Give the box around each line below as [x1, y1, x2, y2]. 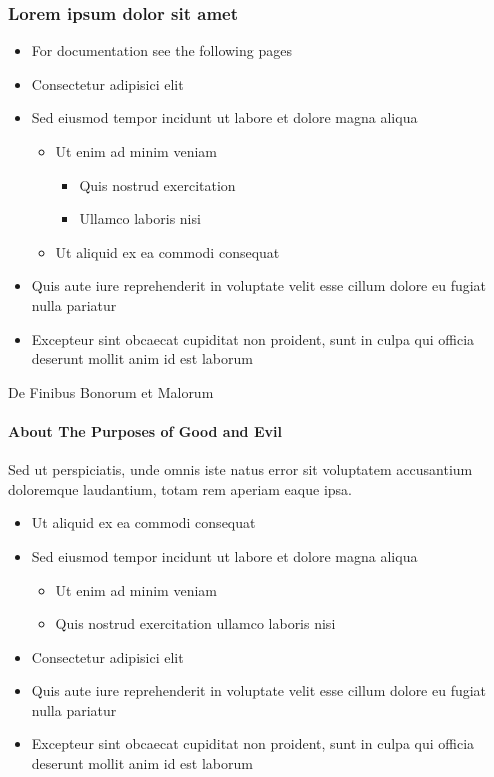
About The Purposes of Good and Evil [8, 420, 282, 441]
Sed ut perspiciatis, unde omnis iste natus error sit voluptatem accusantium [8, 459, 473, 480]
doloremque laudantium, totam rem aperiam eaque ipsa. [8, 478, 352, 499]
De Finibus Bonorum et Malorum [8, 381, 214, 402]
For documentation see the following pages [31, 40, 292, 61]
